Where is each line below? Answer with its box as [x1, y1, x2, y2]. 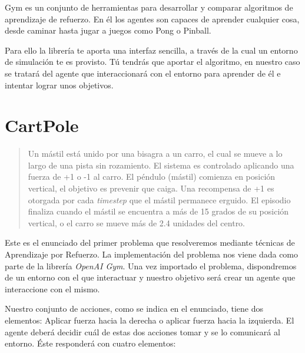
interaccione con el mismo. [5, 282, 100, 295]
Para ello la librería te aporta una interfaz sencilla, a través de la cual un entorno [5, 44, 298, 56]
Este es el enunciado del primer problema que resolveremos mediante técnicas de [5, 236, 295, 249]
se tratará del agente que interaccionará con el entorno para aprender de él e [5, 67, 281, 79]
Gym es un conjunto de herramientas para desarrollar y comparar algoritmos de [5, 1, 293, 13]
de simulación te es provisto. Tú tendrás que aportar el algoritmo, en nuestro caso [5, 55, 300, 68]
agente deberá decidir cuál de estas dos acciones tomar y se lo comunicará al [5, 325, 280, 338]
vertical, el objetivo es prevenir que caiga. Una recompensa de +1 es [28, 182, 274, 194]
